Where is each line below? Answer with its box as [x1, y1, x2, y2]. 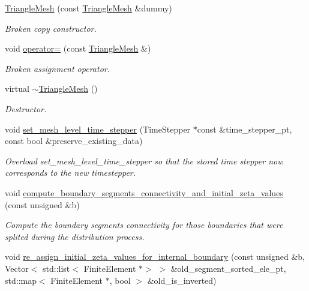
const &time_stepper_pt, [197, 122, 292, 135]
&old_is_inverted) [147, 274, 217, 286]
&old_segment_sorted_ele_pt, [170, 262, 286, 274]
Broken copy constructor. [5, 22, 97, 34]
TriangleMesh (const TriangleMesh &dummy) [5, 2, 172, 14]
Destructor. [5, 102, 47, 115]
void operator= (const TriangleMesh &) [5, 42, 151, 55]
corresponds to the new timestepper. [5, 166, 136, 179]
